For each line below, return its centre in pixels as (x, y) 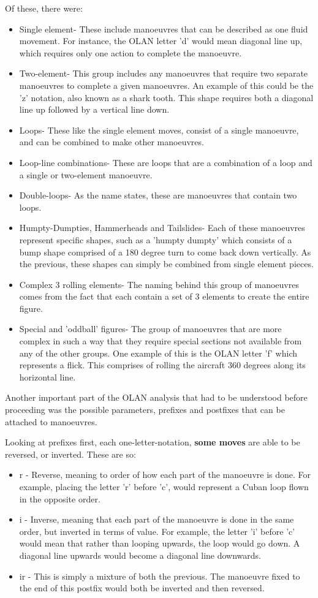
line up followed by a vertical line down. (94, 109)
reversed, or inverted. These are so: (70, 454)
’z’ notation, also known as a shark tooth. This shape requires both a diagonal (166, 97)
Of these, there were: (44, 8)
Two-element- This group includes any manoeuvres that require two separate (164, 73)
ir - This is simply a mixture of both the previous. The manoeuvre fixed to (160, 576)
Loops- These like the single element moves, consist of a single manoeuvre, (159, 130)
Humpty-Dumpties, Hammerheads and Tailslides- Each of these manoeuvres (162, 228)
